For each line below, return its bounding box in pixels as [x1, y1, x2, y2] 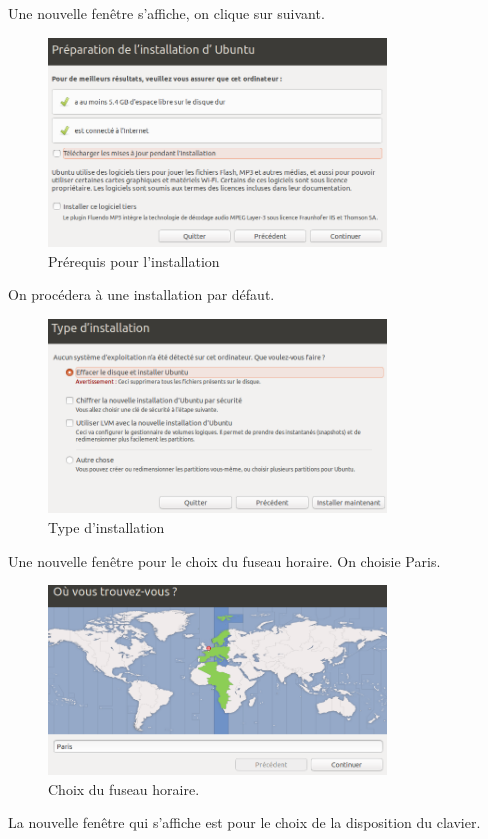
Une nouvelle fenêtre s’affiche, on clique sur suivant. [8, 3, 325, 23]
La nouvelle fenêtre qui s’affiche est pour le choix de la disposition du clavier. [8, 812, 481, 833]
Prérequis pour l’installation [48, 250, 220, 271]
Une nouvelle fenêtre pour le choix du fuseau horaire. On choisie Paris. [8, 550, 441, 571]
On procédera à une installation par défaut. [8, 284, 275, 305]
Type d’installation [48, 517, 165, 537]
